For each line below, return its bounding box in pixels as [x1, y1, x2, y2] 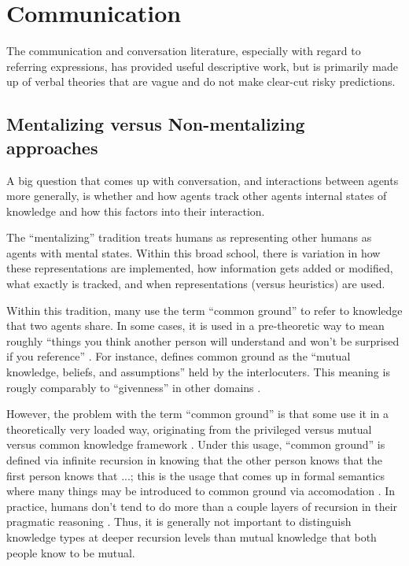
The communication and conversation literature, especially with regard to [6, 43, 361, 59]
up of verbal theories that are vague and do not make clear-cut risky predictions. [6, 73, 396, 90]
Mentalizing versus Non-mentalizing [6, 112, 305, 136]
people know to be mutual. [6, 544, 135, 560]
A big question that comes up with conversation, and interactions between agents [6, 172, 399, 188]
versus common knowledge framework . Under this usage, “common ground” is [6, 436, 385, 453]
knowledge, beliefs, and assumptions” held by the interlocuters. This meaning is [6, 364, 390, 380]
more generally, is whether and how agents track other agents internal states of [6, 187, 387, 204]
